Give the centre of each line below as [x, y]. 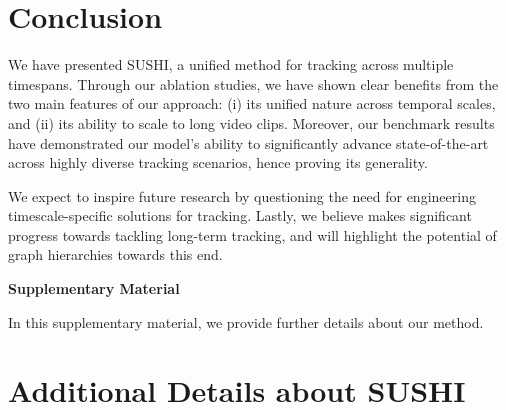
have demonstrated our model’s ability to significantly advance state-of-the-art [248, 142]
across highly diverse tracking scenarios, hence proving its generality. [218, 162]
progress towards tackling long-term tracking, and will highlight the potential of [252, 234]
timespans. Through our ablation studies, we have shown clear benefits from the [253, 83]
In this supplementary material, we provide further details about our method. [246, 321]
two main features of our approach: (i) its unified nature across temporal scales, [252, 103]
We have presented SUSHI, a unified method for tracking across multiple [231, 64]
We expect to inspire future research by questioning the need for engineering [242, 195]
